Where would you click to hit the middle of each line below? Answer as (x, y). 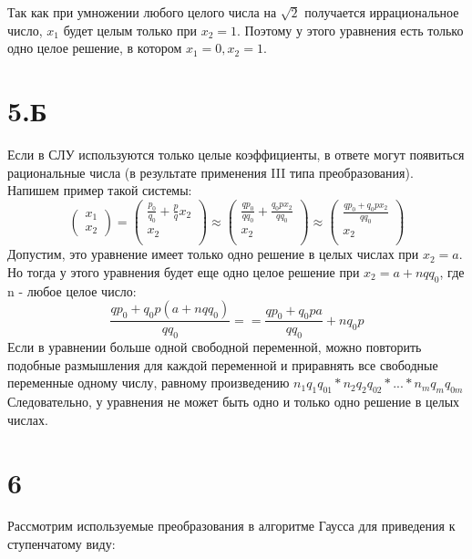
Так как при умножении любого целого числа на (142, 12)
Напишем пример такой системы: (100, 190)
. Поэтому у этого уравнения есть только (350, 30)
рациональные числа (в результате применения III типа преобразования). (210, 172)
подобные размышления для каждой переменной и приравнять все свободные (223, 364)
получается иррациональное (382, 12)
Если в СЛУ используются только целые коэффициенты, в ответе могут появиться (236, 154)
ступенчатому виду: (62, 544)
